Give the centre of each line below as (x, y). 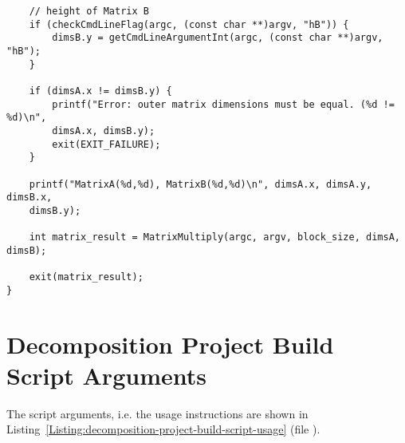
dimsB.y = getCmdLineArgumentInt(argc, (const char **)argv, (218, 38)
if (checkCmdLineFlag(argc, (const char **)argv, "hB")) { (189, 24)
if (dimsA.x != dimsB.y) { (100, 91)
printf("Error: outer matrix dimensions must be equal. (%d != (223, 104)
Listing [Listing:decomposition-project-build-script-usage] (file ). (163, 429)
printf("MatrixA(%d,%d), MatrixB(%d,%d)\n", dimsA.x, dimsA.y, (201, 184)
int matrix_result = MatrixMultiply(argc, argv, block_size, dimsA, (214, 237)
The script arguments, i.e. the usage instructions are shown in (157, 413)
